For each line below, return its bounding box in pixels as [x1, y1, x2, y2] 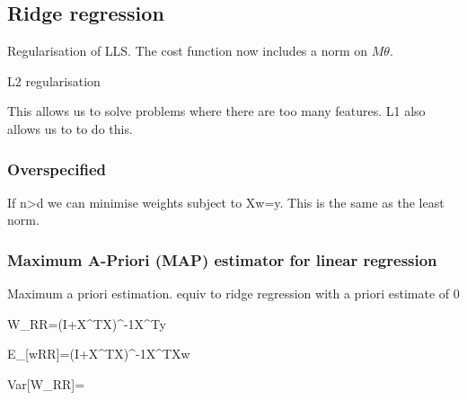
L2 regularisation [7, 71, 101, 90]
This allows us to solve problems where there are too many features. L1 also [7, 102, 426, 120]
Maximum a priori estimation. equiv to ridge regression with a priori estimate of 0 [7, 284, 460, 303]
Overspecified [7, 157, 107, 180]
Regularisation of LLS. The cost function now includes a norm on [7, 41, 368, 60]
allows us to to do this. [7, 119, 133, 138]
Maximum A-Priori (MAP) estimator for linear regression [7, 248, 437, 271]
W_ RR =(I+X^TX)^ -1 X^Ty [7, 314, 166, 333]
